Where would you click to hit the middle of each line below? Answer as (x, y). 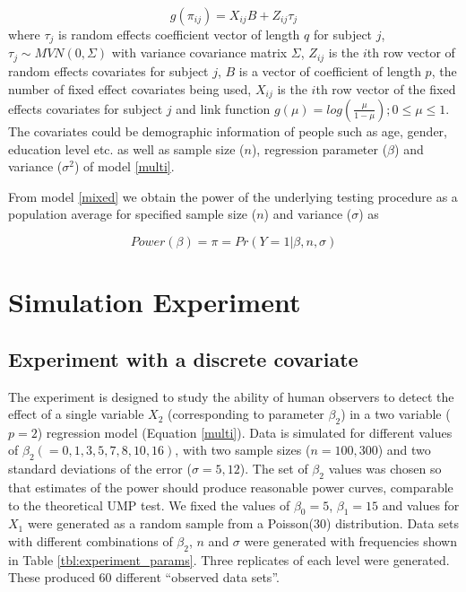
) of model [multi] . (125, 166)
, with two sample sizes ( (243, 450)
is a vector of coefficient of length (330, 70)
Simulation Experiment (155, 302)
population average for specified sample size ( (133, 214)
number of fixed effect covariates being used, (130, 88)
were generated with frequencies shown (350, 541)
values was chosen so (385, 469)
